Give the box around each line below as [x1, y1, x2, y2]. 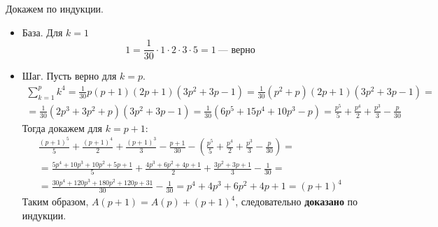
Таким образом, [22, 194, 89, 209]
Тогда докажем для [22, 120, 103, 135]
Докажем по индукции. [6, 1, 104, 15]
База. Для [22, 24, 63, 39]
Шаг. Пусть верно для [22, 68, 117, 83]
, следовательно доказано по [235, 194, 358, 209]
